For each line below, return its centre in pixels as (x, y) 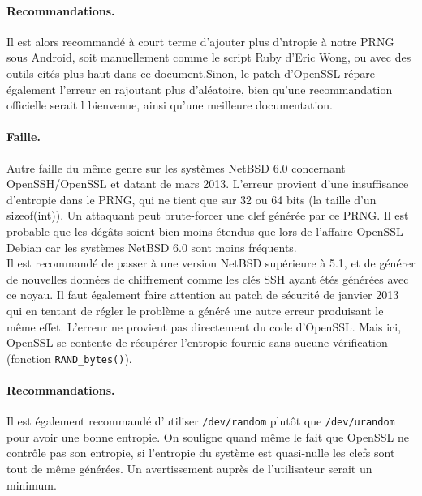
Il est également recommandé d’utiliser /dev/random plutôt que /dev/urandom (201, 421)
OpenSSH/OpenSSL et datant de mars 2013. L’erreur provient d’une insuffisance (208, 184)
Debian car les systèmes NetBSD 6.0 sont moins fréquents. (152, 247)
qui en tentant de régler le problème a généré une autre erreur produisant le (195, 310)
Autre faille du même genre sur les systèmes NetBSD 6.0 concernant (176, 167)
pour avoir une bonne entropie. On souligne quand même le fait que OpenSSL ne (208, 436)
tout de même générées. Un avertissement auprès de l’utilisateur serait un (189, 468)
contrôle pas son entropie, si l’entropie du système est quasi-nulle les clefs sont (201, 453)
